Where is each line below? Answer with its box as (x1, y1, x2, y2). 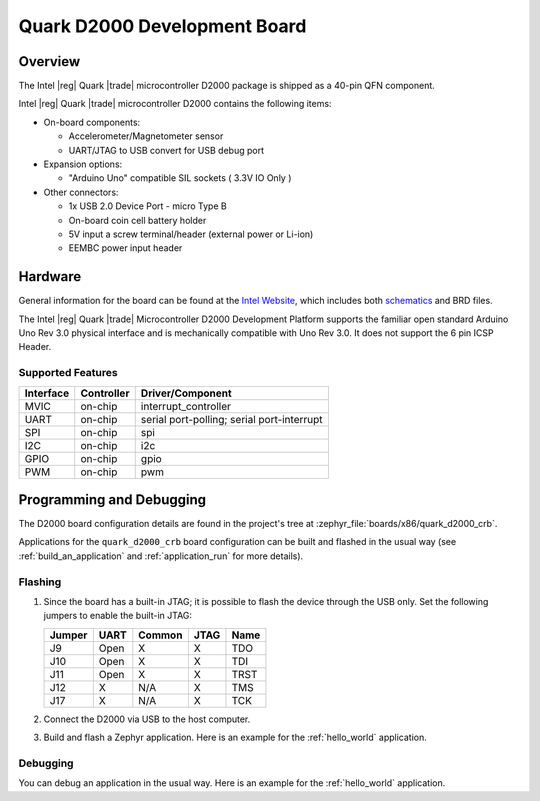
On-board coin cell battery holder (68, 214, 207, 226)
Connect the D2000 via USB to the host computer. (43, 713, 251, 725)
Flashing (18, 575, 62, 589)
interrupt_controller (140, 399, 232, 413)
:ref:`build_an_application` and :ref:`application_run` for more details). (18, 550, 304, 562)
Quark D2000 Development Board (18, 15, 307, 37)
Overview (18, 53, 81, 70)
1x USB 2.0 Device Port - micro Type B (68, 200, 227, 212)
